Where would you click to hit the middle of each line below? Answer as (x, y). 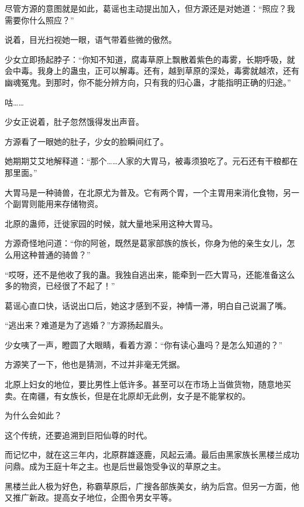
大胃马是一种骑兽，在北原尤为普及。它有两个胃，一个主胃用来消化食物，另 (148, 192)
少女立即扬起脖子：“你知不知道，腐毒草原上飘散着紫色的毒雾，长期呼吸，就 (150, 59)
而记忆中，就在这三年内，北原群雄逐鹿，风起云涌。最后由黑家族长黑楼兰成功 (152, 455)
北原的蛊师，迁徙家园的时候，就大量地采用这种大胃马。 (111, 223)
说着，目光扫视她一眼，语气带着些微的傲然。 (91, 40)
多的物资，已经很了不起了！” (60, 286)
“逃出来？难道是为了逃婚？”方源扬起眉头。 (87, 325)
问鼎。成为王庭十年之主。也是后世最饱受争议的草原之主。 (115, 466)
